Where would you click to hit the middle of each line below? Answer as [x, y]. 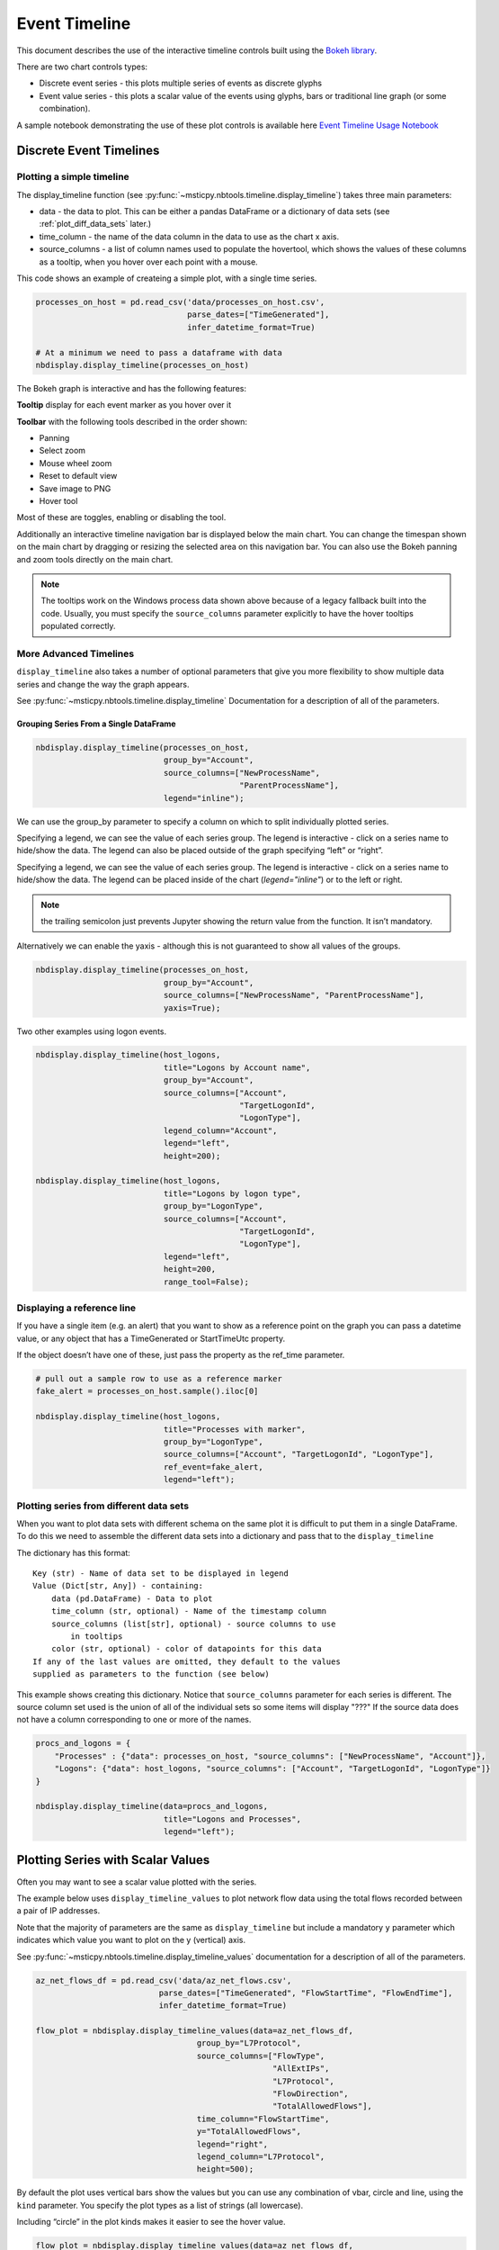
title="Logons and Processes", [232, 1819]
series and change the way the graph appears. [103, 684]
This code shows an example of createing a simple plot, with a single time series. [167, 278]
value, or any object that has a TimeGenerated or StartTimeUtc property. [151, 1338]
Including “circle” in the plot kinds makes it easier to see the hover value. [151, 2222]
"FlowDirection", [311, 2094]
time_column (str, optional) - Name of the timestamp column [189, 1611]
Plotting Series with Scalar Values [113, 1860]
